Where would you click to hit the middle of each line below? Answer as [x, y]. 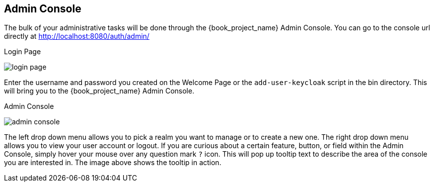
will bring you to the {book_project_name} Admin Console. [99, 91]
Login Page [23, 52]
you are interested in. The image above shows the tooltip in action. [113, 163]
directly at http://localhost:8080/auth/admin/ [77, 36]
